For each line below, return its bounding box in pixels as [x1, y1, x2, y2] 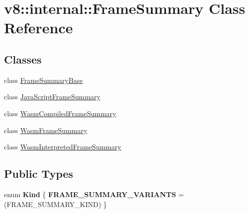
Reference [4, 17, 73, 38]
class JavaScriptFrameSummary [4, 91, 100, 102]
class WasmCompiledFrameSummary [4, 108, 116, 118]
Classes [4, 51, 42, 67]
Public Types [4, 166, 74, 181]
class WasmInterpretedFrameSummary [4, 142, 121, 152]
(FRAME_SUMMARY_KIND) [4, 199, 101, 209]
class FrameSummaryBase [4, 74, 83, 85]
